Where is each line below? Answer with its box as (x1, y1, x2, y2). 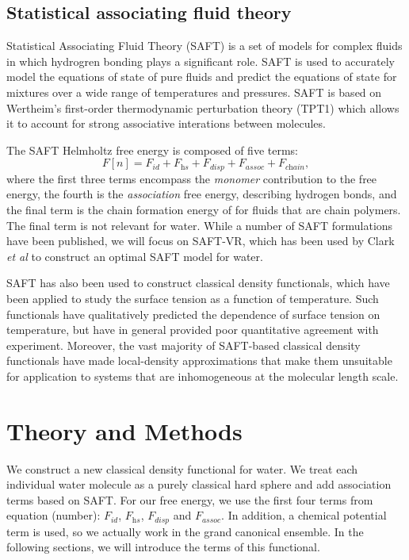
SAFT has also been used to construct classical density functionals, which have (6, 274, 390, 291)
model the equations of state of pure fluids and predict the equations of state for (6, 68, 397, 85)
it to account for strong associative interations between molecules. (6, 115, 326, 132)
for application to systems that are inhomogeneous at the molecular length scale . (6, 367, 399, 384)
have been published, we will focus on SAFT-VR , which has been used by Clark (6, 232, 395, 249)
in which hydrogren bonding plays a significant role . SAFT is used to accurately (6, 52, 395, 69)
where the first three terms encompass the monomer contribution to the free (6, 170, 377, 186)
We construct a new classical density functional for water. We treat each (6, 460, 357, 477)
